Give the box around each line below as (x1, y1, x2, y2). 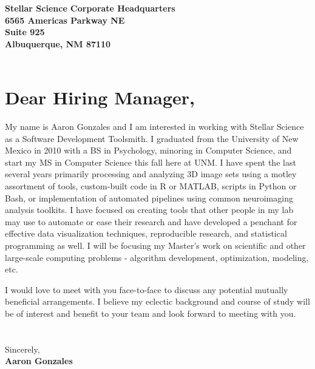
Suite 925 (5, 25, 45, 38)
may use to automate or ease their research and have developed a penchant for (5, 215, 297, 228)
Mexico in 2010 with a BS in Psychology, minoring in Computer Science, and (5, 144, 292, 157)
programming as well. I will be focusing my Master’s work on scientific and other (5, 239, 306, 252)
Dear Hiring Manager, (5, 85, 195, 110)
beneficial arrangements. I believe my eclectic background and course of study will (5, 295, 310, 308)
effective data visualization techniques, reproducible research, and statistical (5, 227, 287, 240)
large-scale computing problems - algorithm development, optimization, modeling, (5, 251, 309, 263)
